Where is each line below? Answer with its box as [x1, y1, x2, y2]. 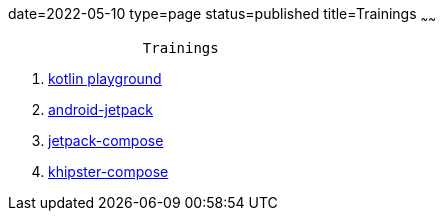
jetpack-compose [48, 131, 164, 149]
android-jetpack [48, 100, 153, 118]
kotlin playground [48, 69, 162, 87]
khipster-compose [48, 162, 169, 180]
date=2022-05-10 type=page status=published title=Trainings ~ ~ [8, 5, 436, 26]
